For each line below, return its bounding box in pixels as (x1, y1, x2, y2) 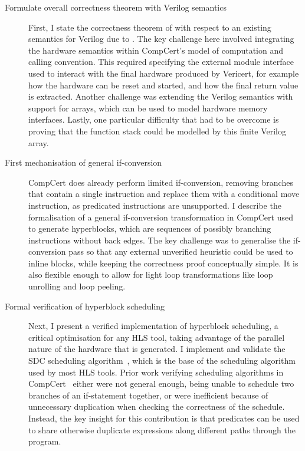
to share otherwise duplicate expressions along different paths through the (28, 423, 296, 436)
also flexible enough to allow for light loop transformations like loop (28, 268, 273, 281)
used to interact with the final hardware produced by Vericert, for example (28, 67, 299, 79)
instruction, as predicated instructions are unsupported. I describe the (28, 199, 281, 211)
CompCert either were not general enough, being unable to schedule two (28, 377, 294, 390)
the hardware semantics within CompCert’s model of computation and (28, 44, 284, 56)
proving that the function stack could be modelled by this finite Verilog (28, 124, 286, 137)
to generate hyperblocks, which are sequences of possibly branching (28, 222, 271, 235)
